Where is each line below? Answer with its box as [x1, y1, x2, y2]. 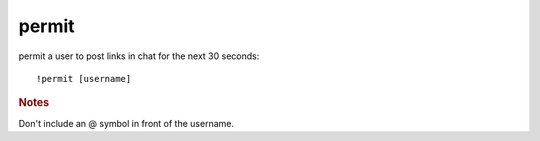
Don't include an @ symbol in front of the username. [18, 117, 235, 129]
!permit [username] [36, 73, 132, 84]
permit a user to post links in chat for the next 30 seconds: [18, 50, 260, 62]
